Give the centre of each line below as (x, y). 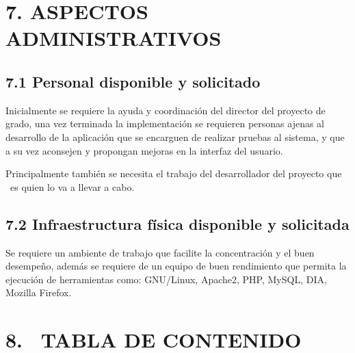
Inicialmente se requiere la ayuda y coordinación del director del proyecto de (166, 110)
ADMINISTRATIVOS (114, 38)
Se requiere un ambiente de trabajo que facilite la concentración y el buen (160, 252)
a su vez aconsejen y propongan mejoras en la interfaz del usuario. (144, 150)
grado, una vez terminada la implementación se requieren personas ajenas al (165, 123)
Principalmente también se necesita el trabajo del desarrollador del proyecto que (174, 173)
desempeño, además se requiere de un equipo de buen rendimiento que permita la (176, 266)
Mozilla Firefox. (39, 292)
